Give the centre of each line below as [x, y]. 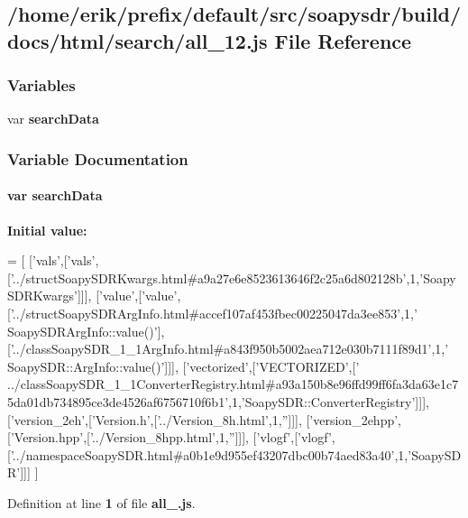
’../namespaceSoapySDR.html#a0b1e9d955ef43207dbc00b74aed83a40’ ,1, [209, 454]
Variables [41, 85]
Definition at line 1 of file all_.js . [101, 502]
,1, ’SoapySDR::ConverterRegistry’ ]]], [329, 401]
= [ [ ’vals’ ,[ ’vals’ [51, 260]
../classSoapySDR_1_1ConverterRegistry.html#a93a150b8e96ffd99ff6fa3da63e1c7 [233, 384]
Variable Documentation [98, 158]
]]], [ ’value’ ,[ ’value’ [127, 296]
